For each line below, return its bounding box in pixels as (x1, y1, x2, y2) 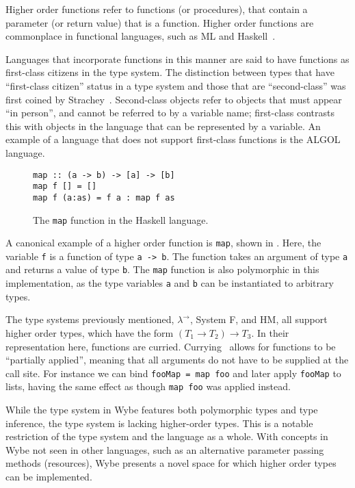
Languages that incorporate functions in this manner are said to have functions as (5, 51, 350, 66)
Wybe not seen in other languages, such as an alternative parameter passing (5, 442, 324, 457)
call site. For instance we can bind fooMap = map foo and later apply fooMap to (5, 365, 341, 380)
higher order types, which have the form (5, 325, 174, 339)
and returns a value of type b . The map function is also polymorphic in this (5, 262, 319, 277)
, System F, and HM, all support (189, 312, 328, 326)
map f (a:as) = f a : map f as (33, 192, 175, 203)
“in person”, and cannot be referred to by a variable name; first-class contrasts (5, 105, 334, 120)
